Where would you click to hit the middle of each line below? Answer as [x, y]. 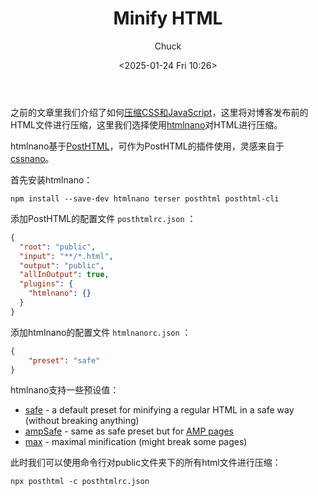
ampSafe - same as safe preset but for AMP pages [129, 431]
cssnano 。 [32, 158]
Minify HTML [168, 18]
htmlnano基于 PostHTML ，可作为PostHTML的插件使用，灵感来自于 [147, 146]
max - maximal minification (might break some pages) [136, 442]
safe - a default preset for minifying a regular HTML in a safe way [159, 410]
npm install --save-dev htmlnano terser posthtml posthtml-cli [145, 198]
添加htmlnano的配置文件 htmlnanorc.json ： [101, 332]
